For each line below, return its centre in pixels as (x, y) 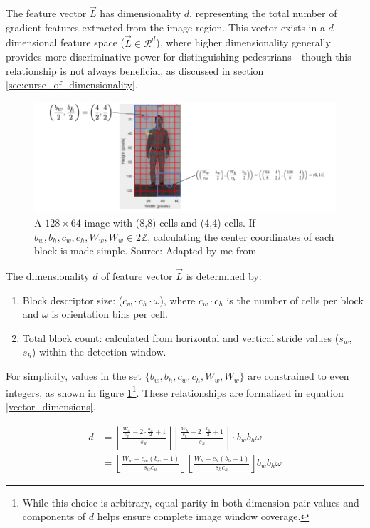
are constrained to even (298, 376)
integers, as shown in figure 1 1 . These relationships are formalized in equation (175, 391)
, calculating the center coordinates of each (241, 236)
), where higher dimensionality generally (243, 42)
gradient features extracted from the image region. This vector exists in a (165, 27)
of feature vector (137, 276)
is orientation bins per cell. (110, 314)
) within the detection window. (99, 352)
